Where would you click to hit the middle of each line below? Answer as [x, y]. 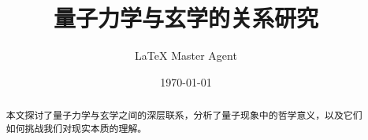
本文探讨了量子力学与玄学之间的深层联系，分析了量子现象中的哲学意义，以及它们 [184, 115]
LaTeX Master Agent [186, 55]
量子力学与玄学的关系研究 [186, 18]
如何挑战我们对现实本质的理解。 [76, 128]
